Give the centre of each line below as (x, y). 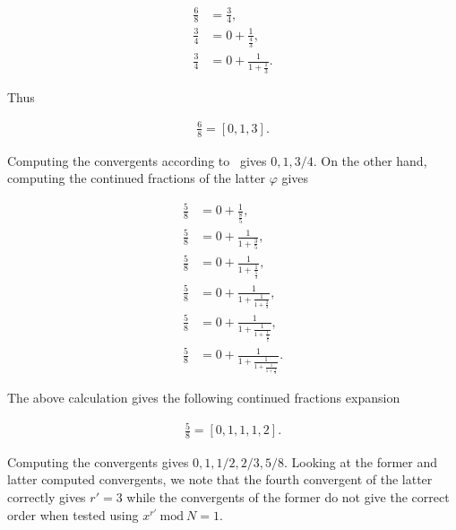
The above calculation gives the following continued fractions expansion (204, 397)
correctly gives (47, 497)
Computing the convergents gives (98, 461)
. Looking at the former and (361, 461)
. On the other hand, (370, 160)
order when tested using (73, 514)
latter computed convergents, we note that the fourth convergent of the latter (220, 479)
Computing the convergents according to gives (137, 160)
